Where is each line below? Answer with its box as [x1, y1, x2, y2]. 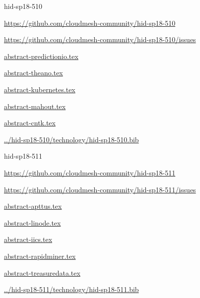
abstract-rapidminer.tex [4, 250, 76, 261]
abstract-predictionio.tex [4, 51, 78, 61]
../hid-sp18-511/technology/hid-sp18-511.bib [4, 284, 139, 295]
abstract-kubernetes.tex [4, 84, 75, 94]
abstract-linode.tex [4, 217, 61, 228]
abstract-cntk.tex [4, 118, 56, 128]
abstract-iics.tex [4, 234, 53, 244]
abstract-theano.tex [4, 67, 63, 78]
